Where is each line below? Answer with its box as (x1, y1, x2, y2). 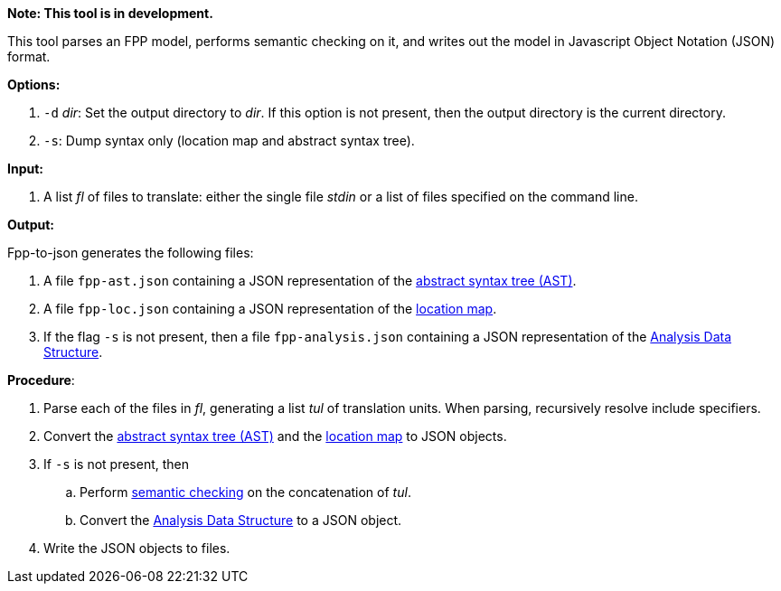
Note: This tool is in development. (7, 5, 213, 21)
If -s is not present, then (43, 456, 190, 472)
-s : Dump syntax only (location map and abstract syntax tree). (43, 133, 415, 148)
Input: (7, 161, 43, 176)
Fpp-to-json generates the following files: (7, 245, 254, 260)
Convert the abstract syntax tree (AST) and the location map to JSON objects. (43, 428, 507, 444)
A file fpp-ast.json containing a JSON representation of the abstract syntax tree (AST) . (43, 273, 577, 288)
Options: (7, 77, 61, 92)
